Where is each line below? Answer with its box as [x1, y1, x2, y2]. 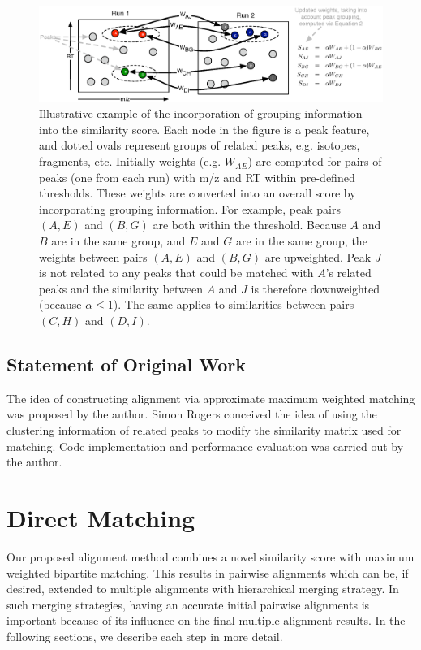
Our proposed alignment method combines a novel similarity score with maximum [6, 548, 415, 565]
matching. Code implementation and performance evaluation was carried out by [6, 437, 404, 454]
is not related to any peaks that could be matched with [39, 264, 314, 281]
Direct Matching [6, 500, 195, 534]
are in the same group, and [51, 232, 186, 249]
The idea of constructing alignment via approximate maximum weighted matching [6, 389, 415, 406]
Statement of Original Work [6, 352, 247, 376]
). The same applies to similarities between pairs [113, 296, 354, 313]
